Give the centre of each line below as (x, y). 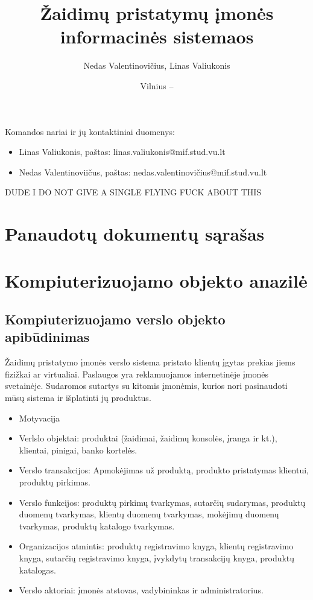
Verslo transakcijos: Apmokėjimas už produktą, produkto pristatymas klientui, (164, 470)
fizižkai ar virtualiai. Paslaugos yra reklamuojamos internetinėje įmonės (137, 374)
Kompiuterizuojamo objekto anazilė (156, 281)
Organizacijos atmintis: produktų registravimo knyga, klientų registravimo (156, 546)
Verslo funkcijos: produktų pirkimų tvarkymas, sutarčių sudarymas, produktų (162, 502)
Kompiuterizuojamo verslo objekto (115, 319)
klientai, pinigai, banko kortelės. (78, 450)
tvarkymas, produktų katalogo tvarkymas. (97, 526)
